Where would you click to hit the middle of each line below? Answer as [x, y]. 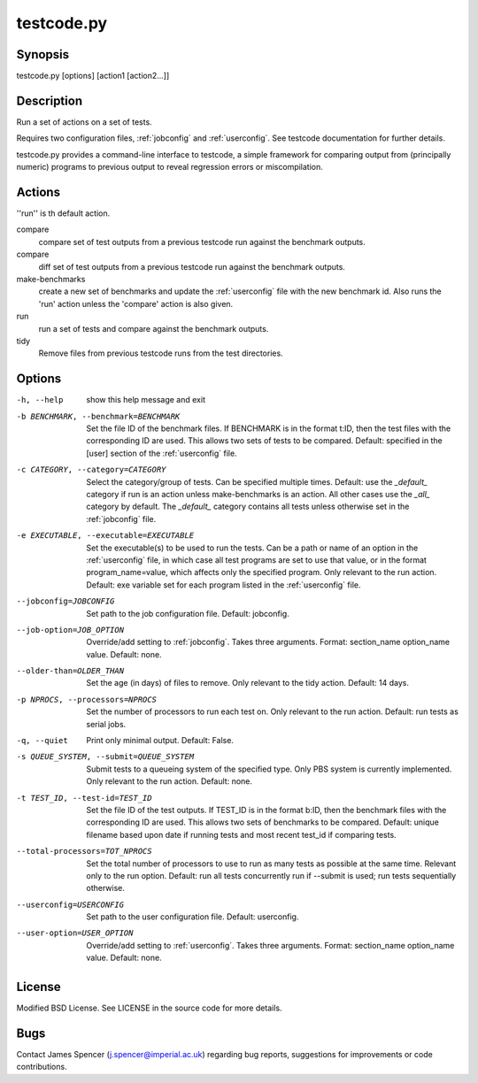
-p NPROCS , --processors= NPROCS [86, 699]
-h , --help [40, 400]
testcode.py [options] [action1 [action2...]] [93, 76]
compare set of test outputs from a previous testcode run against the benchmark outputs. [202, 242]
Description [50, 100]
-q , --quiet [42, 741]
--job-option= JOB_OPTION [70, 630]
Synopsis [43, 54]
